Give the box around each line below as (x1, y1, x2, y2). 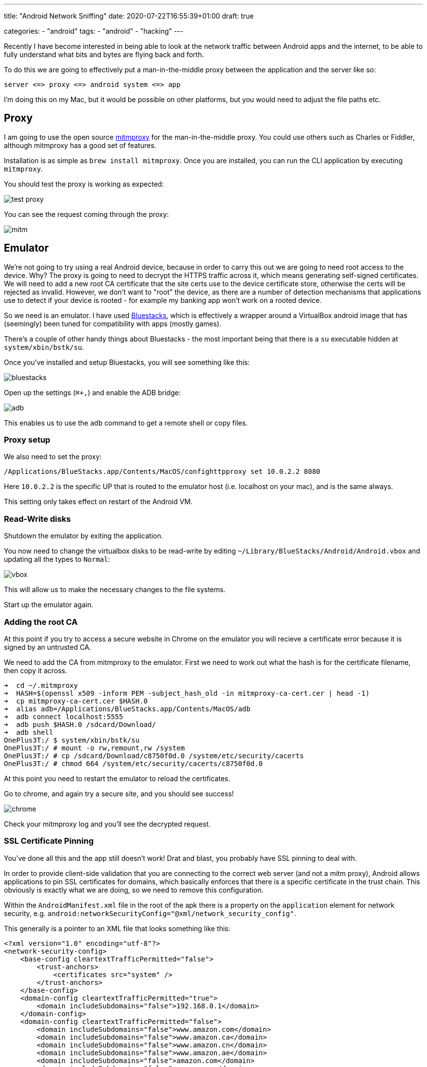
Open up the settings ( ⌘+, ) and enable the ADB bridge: (4, 388, 181, 397)
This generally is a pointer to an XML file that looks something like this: (4, 924, 231, 933)
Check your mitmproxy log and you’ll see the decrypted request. (4, 819, 211, 828)
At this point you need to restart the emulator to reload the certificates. (4, 774, 231, 783)
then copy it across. (4, 666, 67, 675)
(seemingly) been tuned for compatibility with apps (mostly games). (4, 319, 221, 328)
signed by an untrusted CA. (4, 642, 92, 651)
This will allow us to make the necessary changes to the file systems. (4, 585, 226, 594)
